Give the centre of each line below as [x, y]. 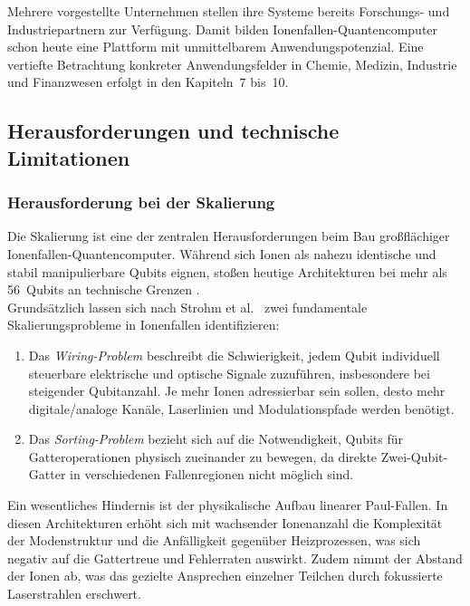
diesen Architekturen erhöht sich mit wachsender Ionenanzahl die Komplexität [225, 522]
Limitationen [69, 157]
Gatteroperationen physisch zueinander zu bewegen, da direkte [203, 456]
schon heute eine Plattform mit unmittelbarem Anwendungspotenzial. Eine [216, 47]
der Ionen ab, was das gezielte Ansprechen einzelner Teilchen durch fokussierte [225, 576]
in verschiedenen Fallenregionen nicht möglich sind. [212, 474]
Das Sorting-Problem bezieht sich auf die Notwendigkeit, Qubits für [216, 439]
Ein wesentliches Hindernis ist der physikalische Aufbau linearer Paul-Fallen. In [228, 505]
